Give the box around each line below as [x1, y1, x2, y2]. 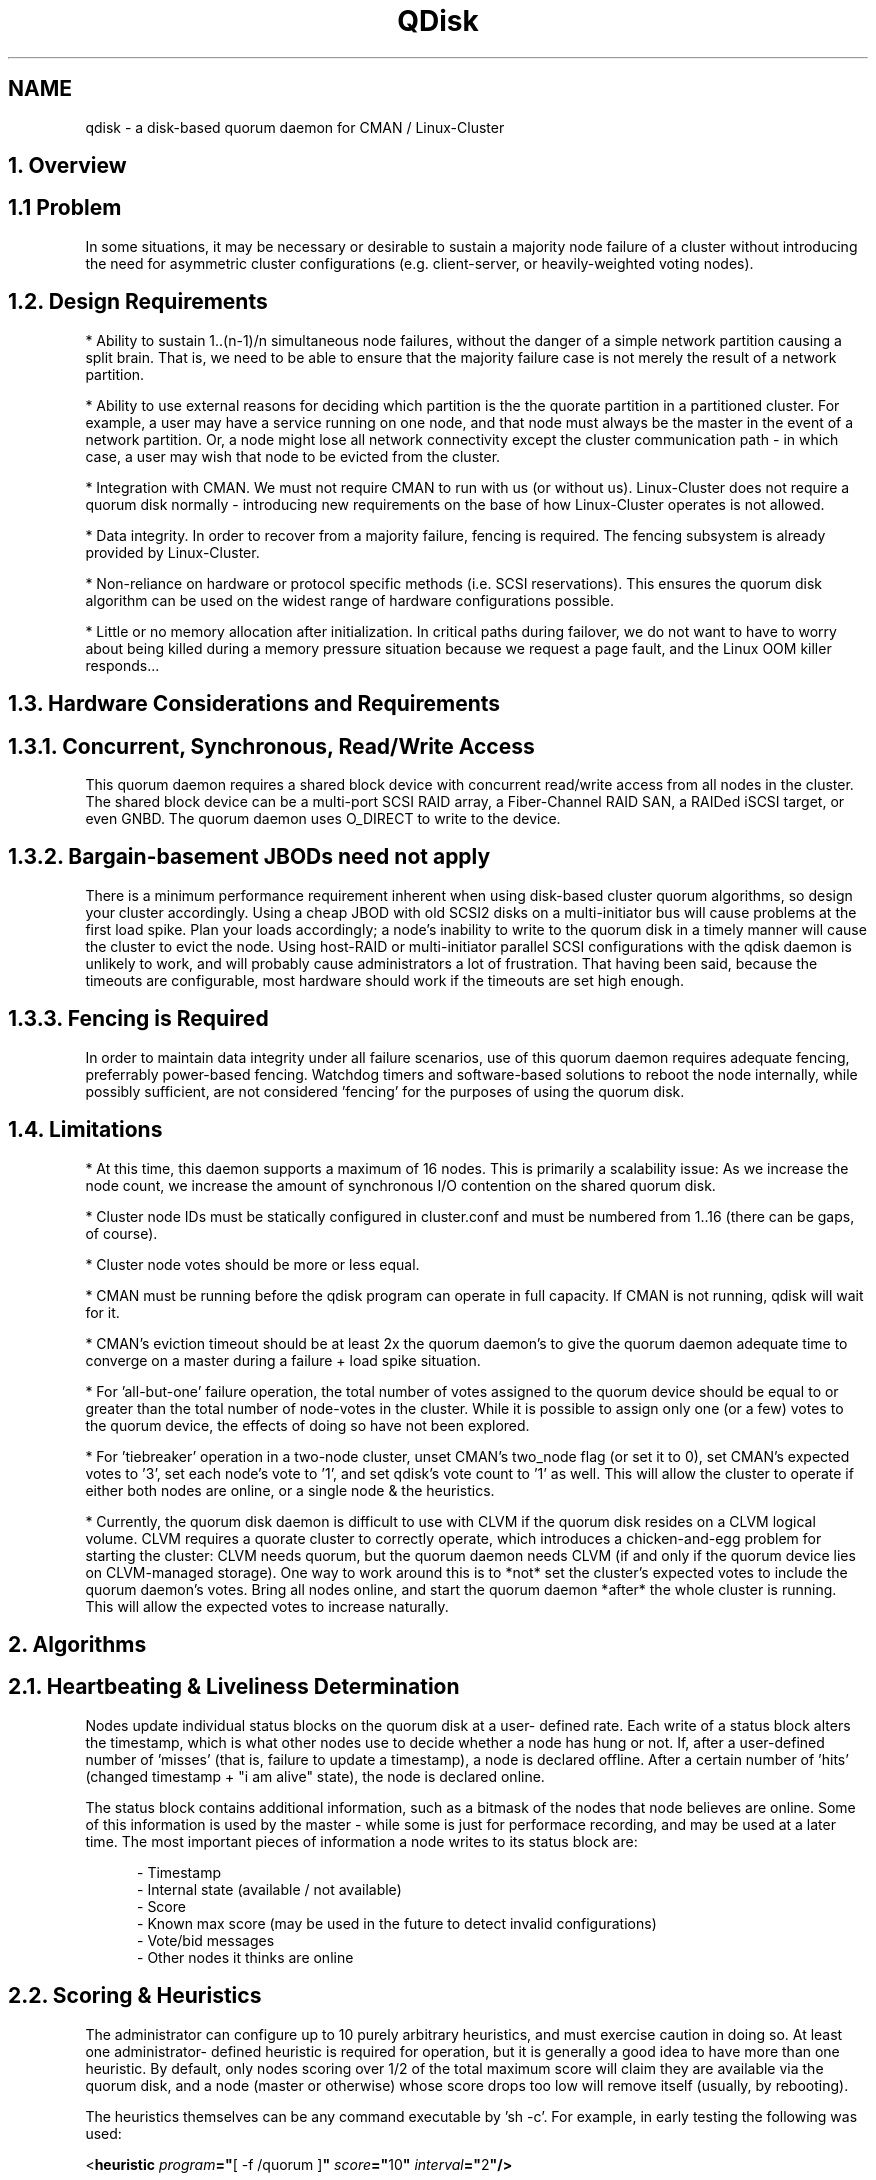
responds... [85, 656, 160, 674]
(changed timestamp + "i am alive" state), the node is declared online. [85, 1767, 545, 1785]
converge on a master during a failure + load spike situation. [85, 1351, 481, 1369]
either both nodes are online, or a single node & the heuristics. [85, 1481, 495, 1499]
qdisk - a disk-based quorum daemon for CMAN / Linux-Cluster [85, 118, 505, 136]
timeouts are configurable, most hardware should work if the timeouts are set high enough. [85, 971, 685, 989]
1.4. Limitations [8, 1117, 163, 1143]
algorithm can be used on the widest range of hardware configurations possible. [85, 591, 615, 609]
